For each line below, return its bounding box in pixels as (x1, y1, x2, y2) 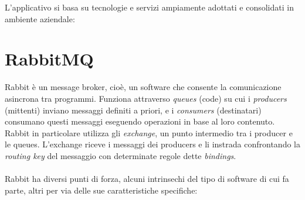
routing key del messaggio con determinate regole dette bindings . (5, 149, 236, 161)
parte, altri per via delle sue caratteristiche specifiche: (5, 184, 198, 196)
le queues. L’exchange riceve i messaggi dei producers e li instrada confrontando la (5, 138, 300, 150)
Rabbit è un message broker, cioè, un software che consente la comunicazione (5, 81, 282, 93)
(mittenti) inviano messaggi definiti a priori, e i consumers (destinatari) (5, 104, 262, 116)
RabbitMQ (5, 47, 94, 71)
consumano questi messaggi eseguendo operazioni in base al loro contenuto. (5, 115, 275, 127)
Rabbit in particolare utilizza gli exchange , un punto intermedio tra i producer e (5, 126, 293, 139)
